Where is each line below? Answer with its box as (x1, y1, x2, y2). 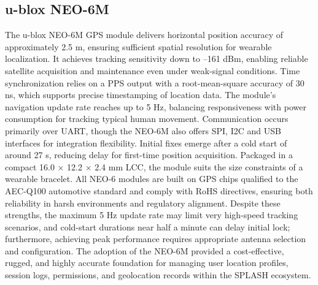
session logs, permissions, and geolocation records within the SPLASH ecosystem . (5, 268, 311, 281)
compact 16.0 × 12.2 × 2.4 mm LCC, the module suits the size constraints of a (5, 160, 303, 173)
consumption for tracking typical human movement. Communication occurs (5, 112, 289, 125)
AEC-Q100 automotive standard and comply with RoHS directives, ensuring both (5, 184, 313, 197)
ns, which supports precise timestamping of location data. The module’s (5, 88, 276, 101)
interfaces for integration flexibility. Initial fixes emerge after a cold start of (5, 136, 287, 149)
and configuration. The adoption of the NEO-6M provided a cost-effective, (5, 244, 284, 257)
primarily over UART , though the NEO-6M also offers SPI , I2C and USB (5, 124, 281, 137)
